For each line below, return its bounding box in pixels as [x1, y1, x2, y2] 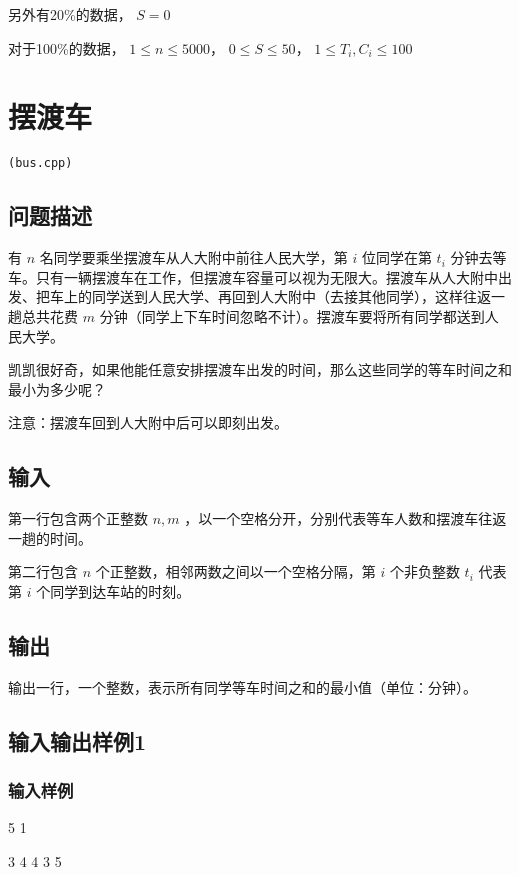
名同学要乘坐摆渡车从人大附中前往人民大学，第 [39, 247, 348, 268]
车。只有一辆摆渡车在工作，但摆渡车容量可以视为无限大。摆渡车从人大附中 [8, 266, 498, 287]
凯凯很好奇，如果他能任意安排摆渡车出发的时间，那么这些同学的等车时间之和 [8, 359, 512, 380]
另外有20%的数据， [8, 4, 132, 24]
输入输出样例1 [8, 725, 147, 756]
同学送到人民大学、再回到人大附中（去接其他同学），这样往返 [91, 286, 491, 307]
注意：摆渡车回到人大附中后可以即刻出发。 [8, 412, 288, 433]
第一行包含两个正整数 [8, 508, 148, 529]
